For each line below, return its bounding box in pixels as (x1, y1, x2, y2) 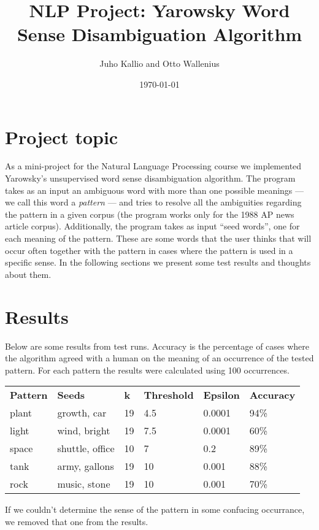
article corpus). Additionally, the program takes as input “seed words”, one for (5, 220, 300, 232)
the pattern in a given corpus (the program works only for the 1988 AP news (5, 207, 294, 220)
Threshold (144, 388, 194, 402)
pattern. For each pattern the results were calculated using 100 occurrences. (5, 363, 290, 376)
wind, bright (57, 423, 110, 438)
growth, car (57, 405, 107, 420)
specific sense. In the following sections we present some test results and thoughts (5, 256, 311, 269)
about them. (5, 267, 52, 280)
